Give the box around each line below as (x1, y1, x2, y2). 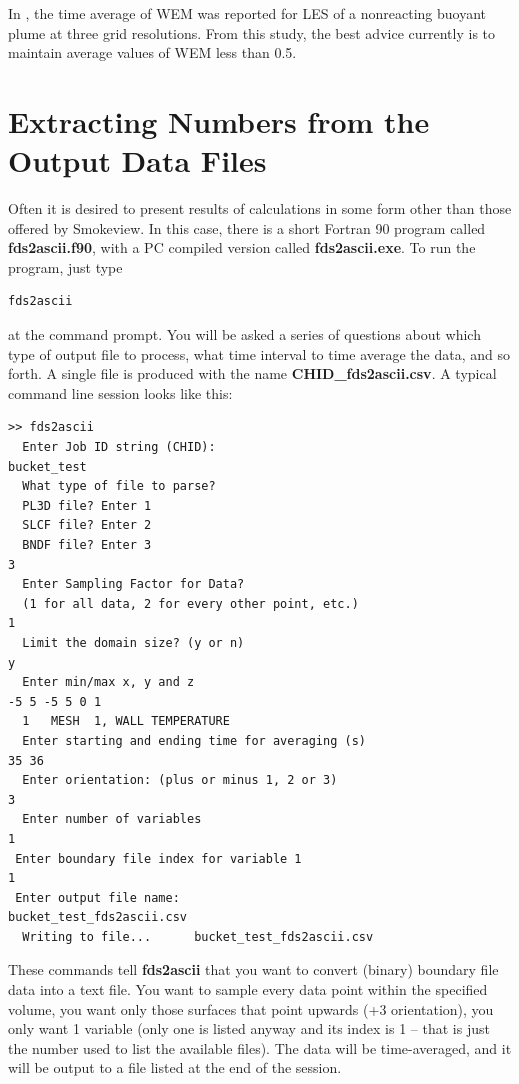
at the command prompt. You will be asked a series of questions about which (8, 324, 481, 345)
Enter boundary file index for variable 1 (15, 851, 302, 866)
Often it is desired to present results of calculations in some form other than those (8, 198, 512, 219)
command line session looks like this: (8, 382, 233, 403)
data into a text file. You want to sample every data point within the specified (8, 979, 488, 1000)
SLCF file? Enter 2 (22, 518, 152, 533)
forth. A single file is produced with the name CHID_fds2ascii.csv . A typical (8, 363, 497, 384)
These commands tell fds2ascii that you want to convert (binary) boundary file (8, 959, 499, 980)
